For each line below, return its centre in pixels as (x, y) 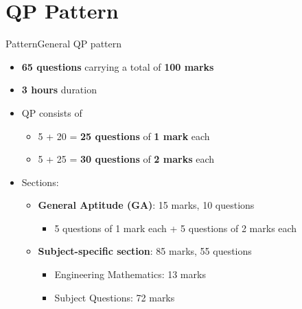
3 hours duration (59, 90)
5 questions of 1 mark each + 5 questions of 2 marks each (176, 228)
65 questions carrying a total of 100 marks (118, 66)
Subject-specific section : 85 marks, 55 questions (145, 251)
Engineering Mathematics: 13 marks (130, 274)
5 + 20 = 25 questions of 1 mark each (124, 136)
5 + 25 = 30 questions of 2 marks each (126, 159)
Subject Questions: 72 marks (115, 297)
